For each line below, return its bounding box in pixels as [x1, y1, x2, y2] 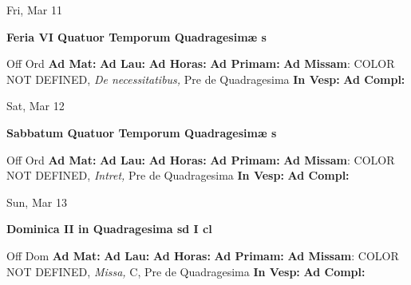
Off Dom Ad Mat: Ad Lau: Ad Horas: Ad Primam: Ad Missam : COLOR [6, 247, 399, 263]
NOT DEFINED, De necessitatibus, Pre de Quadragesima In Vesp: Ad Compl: [6, 70, 405, 87]
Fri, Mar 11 [6, 2, 62, 18]
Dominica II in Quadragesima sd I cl [6, 220, 212, 237]
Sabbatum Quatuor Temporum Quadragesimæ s [6, 124, 277, 141]
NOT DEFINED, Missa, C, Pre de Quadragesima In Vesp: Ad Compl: [6, 263, 366, 279]
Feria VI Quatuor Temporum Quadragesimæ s [6, 28, 267, 45]
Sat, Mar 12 [6, 97, 65, 114]
